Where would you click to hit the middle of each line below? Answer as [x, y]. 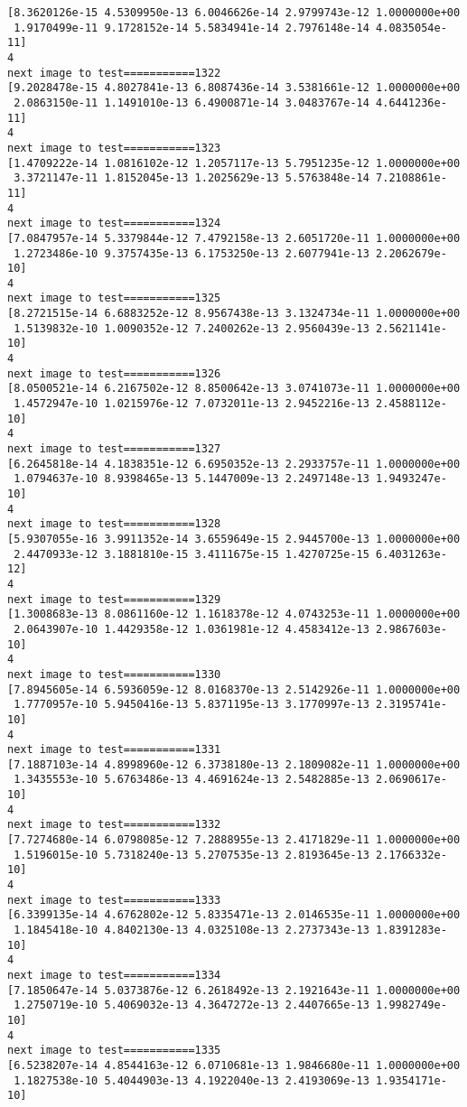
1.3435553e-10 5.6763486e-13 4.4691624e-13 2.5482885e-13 [191, 780]
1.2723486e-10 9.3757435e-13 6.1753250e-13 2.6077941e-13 [191, 253]
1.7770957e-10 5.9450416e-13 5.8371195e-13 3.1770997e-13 [191, 705]
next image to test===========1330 [114, 674]
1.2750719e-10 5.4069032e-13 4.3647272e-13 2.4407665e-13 [191, 1005]
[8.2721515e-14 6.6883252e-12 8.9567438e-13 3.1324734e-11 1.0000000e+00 [234, 314]
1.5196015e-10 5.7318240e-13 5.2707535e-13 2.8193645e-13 [191, 855]
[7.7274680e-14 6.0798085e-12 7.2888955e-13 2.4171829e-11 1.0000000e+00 [234, 840]
